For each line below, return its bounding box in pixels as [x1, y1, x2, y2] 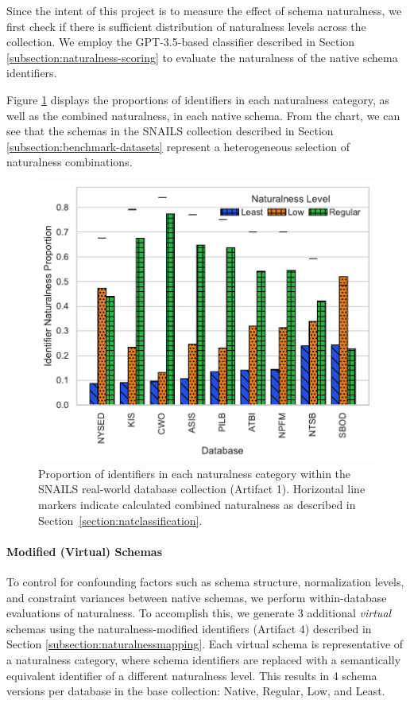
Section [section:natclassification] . [38, 511, 203, 528]
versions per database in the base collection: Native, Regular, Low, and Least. [6, 683, 385, 699]
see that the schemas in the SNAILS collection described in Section [6, 123, 334, 139]
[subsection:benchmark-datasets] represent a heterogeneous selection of [6, 138, 350, 154]
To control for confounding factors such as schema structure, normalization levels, [6, 574, 404, 590]
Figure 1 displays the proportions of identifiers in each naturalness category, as [6, 91, 390, 107]
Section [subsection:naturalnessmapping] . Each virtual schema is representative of [6, 636, 404, 652]
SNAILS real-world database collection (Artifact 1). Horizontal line [38, 480, 366, 497]
